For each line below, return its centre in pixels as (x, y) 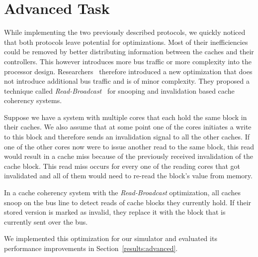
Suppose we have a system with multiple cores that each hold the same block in (126, 117)
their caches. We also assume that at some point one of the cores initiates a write (128, 127)
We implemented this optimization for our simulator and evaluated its (111, 238)
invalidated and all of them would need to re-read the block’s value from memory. (128, 176)
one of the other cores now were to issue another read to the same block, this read (129, 146)
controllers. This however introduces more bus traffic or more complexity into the (128, 61)
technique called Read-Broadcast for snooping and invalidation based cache (119, 90)
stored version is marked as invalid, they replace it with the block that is (115, 212)
